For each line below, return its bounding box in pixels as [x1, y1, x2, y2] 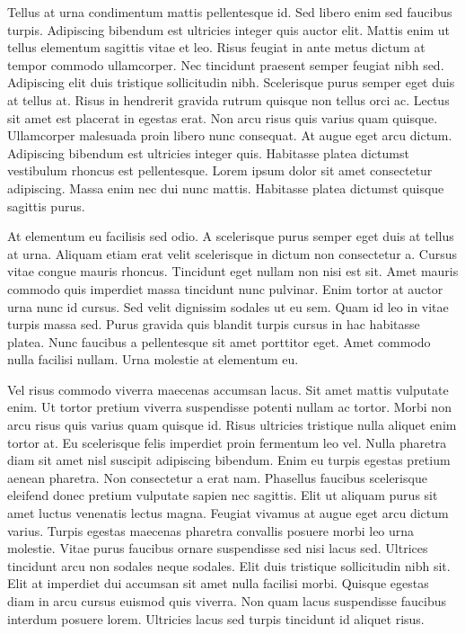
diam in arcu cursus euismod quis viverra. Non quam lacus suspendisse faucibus [7, 592, 446, 610]
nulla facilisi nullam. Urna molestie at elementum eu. [7, 350, 299, 369]
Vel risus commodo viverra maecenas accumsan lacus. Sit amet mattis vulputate [7, 380, 449, 398]
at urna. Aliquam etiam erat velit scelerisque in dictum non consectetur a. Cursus [7, 244, 458, 263]
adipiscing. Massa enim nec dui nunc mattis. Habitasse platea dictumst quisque [7, 178, 444, 197]
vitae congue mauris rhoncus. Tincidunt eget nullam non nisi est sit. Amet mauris [7, 262, 459, 281]
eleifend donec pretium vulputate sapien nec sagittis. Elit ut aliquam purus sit [7, 486, 438, 505]
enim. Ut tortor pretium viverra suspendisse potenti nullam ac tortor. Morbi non [7, 397, 452, 416]
